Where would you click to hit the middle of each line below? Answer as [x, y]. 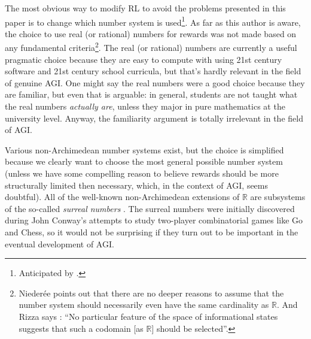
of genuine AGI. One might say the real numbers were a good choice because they [155, 82]
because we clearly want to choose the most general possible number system [144, 161]
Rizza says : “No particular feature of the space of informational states [148, 316]
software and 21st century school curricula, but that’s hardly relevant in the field [153, 71]
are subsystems [278, 197]
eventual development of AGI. [60, 243]
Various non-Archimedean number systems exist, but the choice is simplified [144, 149]
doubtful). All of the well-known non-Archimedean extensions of [122, 197]
